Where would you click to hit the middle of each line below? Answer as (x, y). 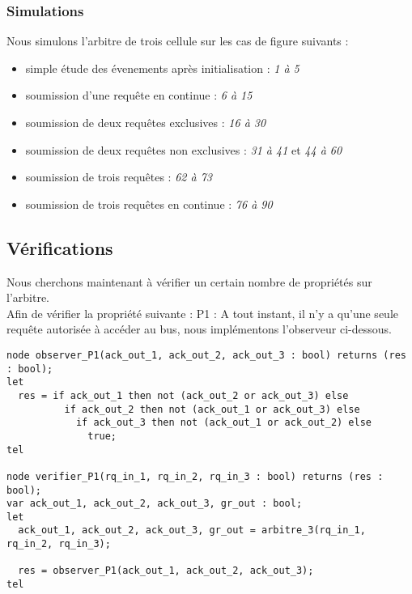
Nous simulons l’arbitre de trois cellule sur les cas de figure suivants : (178, 41)
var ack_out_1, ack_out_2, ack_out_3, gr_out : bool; (155, 504)
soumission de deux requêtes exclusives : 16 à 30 (146, 122)
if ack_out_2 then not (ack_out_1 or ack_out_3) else (212, 409)
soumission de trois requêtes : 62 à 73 (119, 177)
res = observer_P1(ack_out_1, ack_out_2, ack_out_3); (166, 571)
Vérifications (60, 247)
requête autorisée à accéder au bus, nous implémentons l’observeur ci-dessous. (199, 329)
